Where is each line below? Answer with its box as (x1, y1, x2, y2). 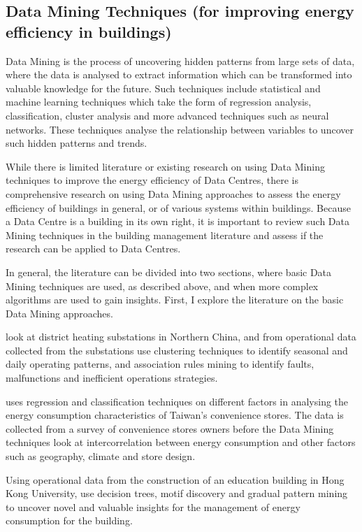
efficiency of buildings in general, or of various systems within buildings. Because (6, 200, 351, 215)
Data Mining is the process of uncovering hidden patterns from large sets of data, (6, 53, 355, 68)
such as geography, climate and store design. (6, 449, 196, 463)
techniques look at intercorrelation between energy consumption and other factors (6, 435, 356, 450)
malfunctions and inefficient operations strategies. (6, 371, 218, 385)
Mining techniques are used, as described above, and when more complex (6, 278, 319, 293)
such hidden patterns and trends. (6, 136, 147, 150)
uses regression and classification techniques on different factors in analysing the (6, 394, 349, 408)
